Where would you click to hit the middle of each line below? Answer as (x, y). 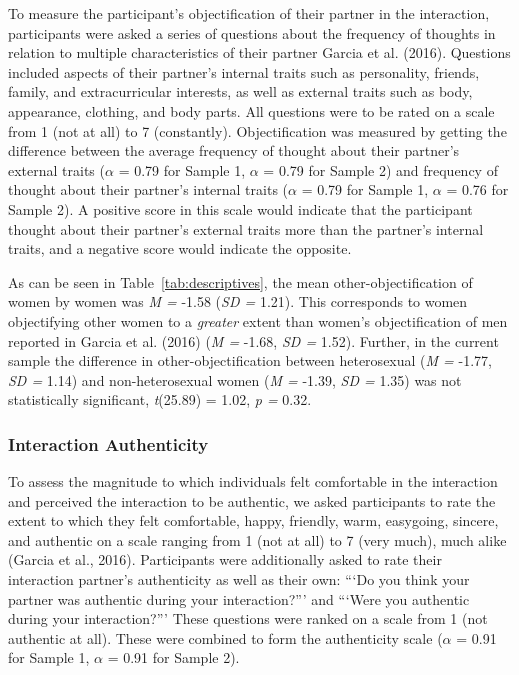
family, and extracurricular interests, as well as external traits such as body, (240, 91)
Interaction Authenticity (108, 443)
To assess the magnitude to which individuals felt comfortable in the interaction (253, 481)
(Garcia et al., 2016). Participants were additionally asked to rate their (225, 559)
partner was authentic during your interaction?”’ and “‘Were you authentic (239, 598)
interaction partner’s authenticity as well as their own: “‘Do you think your (239, 579)
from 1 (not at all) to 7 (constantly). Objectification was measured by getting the (257, 130)
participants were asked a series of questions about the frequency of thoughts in (252, 32)
